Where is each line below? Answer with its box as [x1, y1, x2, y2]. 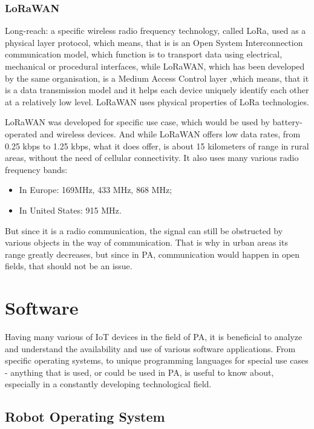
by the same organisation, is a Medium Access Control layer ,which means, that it [5, 71, 309, 84]
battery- [272, 116, 303, 128]
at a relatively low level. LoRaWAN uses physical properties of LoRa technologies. [5, 95, 309, 108]
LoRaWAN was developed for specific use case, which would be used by [5, 116, 270, 128]
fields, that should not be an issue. [5, 260, 132, 272]
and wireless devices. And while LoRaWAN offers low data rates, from [39, 127, 301, 140]
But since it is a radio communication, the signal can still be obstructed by [5, 224, 283, 237]
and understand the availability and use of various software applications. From [5, 342, 296, 355]
